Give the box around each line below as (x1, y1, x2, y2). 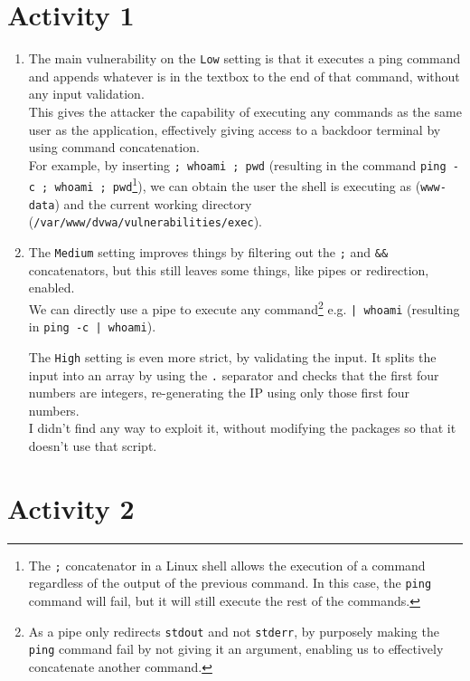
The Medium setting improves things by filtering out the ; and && (28, 243, 389, 262)
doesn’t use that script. (28, 436, 157, 455)
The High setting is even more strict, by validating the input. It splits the (28, 347, 437, 366)
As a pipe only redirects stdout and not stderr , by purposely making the (28, 621, 439, 640)
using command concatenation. (28, 138, 200, 157)
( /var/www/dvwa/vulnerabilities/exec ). (28, 212, 262, 231)
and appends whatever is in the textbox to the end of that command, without (28, 66, 460, 85)
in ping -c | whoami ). (28, 317, 156, 336)
